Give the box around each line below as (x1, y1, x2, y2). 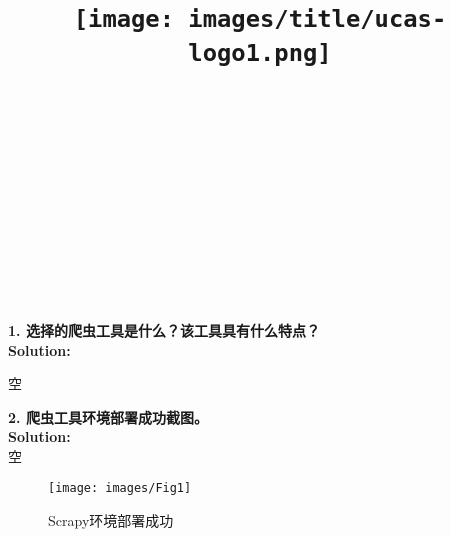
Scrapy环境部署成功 (48, 510, 174, 531)
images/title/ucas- (188, 5, 447, 34)
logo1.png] (188, 38, 332, 67)
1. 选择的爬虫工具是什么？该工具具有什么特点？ (8, 319, 320, 340)
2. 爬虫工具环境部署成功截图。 (8, 406, 208, 427)
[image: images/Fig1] (48, 481, 192, 496)
